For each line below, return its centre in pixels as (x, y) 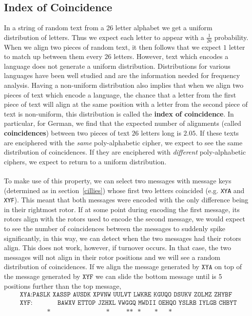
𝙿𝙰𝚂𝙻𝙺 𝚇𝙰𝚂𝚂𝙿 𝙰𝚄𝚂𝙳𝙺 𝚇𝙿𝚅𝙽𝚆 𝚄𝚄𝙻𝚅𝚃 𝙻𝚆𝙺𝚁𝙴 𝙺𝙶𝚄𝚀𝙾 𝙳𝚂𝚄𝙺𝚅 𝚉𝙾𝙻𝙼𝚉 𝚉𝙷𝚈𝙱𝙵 (132, 295)
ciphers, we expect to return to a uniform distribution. (85, 161)
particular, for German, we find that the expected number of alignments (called (123, 123)
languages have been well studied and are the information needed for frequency (122, 75)
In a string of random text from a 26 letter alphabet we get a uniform (108, 28)
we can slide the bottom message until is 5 (159, 276)
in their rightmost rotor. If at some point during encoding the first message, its (122, 209)
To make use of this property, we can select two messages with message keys (118, 180)
